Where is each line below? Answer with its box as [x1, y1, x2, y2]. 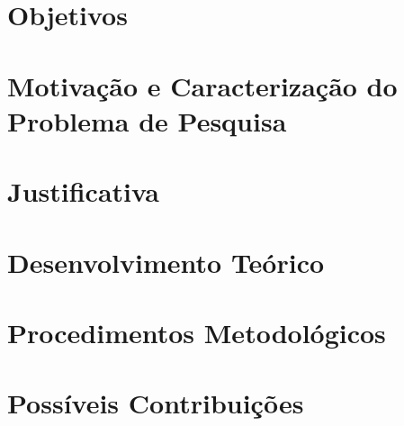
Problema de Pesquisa [7, 102, 287, 139]
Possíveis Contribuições [7, 385, 304, 421]
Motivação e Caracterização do [7, 67, 398, 104]
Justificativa [7, 173, 159, 210]
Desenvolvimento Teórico [7, 243, 325, 280]
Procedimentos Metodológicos [7, 313, 386, 350]
